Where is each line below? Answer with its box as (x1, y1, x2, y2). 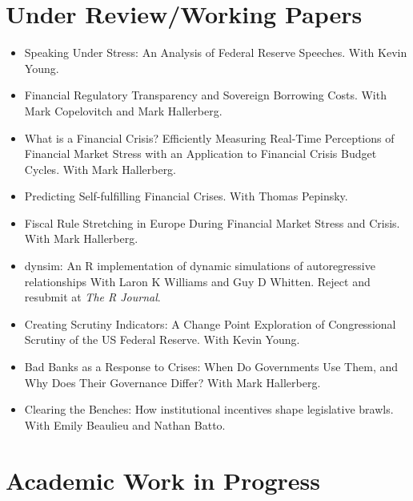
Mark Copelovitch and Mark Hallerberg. (24, 102, 223, 119)
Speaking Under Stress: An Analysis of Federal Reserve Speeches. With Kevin (24, 44, 407, 61)
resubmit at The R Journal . (24, 289, 161, 305)
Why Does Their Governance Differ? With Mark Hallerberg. (24, 374, 321, 390)
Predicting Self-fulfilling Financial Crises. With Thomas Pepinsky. (24, 188, 348, 204)
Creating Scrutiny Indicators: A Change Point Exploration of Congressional (24, 315, 396, 332)
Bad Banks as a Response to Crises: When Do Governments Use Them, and (24, 358, 399, 375)
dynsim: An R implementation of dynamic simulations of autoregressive (24, 257, 375, 274)
